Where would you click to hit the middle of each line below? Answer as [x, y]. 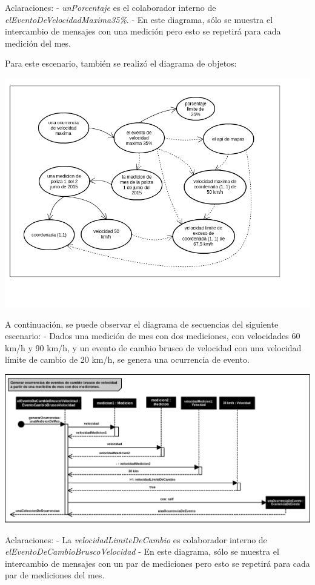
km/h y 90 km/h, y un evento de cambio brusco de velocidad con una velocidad [153, 347]
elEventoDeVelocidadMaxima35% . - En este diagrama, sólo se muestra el [139, 19]
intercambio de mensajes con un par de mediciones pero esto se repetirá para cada [157, 563]
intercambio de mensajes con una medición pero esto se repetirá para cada [143, 31]
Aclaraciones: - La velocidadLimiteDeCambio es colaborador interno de [136, 539]
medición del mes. [38, 43]
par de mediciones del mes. [55, 575]
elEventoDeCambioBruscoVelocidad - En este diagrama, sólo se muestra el [142, 551]
